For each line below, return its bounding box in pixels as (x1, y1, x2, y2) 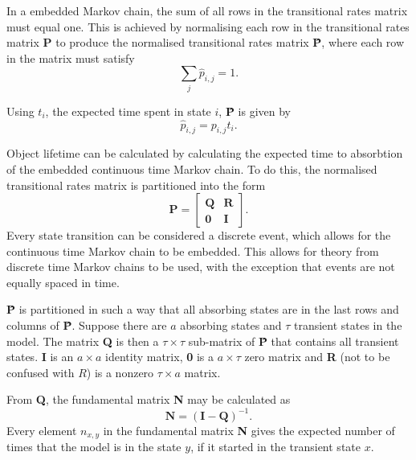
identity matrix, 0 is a (105, 348, 214, 365)
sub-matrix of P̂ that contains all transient (188, 332, 399, 349)
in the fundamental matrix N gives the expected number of (103, 421, 395, 438)
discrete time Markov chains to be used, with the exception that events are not (6, 258, 395, 275)
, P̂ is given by (218, 102, 291, 119)
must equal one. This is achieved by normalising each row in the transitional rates (6, 18, 410, 35)
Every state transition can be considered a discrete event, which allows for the (6, 227, 391, 244)
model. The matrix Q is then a (6, 332, 159, 349)
